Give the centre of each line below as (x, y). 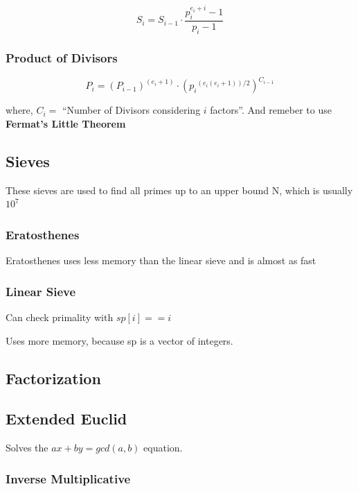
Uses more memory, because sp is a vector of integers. (119, 340)
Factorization (53, 378)
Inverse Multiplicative (68, 478)
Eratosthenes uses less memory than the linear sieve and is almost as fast (161, 260)
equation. (163, 448)
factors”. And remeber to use (271, 110)
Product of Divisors (62, 57)
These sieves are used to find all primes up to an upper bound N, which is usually (179, 190)
